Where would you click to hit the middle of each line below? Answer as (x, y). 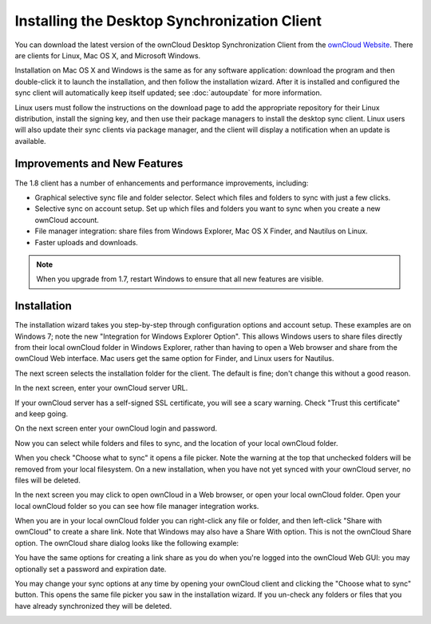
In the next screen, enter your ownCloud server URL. (101, 388)
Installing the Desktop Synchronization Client (168, 21)
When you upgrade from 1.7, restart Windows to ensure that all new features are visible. (180, 279)
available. (31, 141)
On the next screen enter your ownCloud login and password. (116, 428)
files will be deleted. (48, 480)
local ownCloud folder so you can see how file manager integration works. (137, 506)
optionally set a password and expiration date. (91, 569)
